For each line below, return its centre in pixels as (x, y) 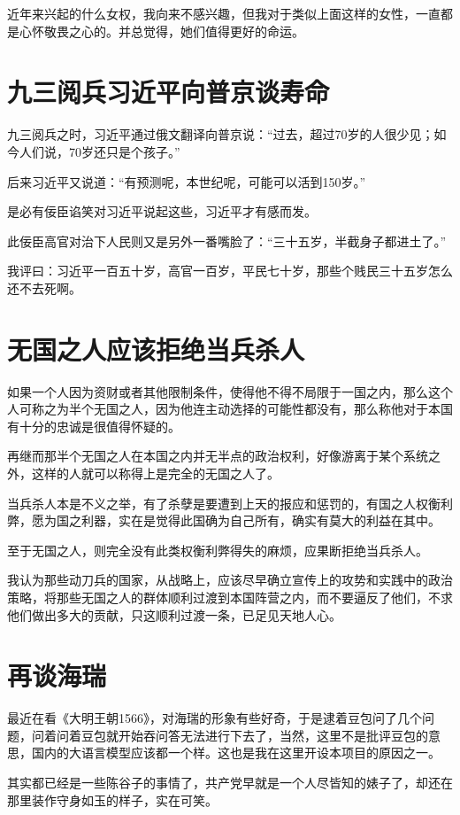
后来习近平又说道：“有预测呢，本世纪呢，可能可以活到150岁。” (187, 181)
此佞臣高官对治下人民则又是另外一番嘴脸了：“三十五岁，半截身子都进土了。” (227, 241)
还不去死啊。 (44, 287)
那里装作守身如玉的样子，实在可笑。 (112, 799)
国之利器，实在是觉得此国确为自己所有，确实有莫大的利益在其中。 (248, 520)
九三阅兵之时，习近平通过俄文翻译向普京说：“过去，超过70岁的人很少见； (221, 134)
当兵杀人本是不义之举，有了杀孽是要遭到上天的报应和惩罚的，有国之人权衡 (224, 503)
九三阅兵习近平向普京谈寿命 (169, 92)
